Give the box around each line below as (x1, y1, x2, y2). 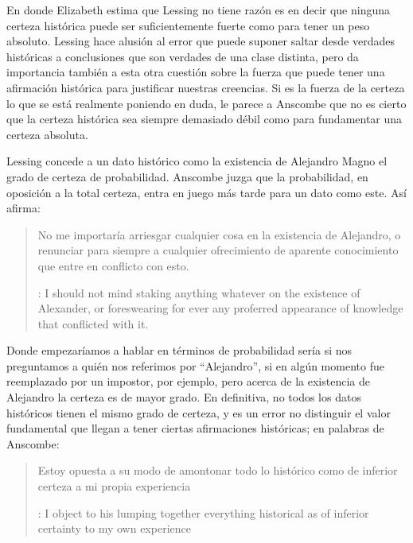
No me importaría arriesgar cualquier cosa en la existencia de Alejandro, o (37, 226, 401, 242)
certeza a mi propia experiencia (37, 478, 191, 495)
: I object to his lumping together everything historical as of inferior (37, 504, 369, 521)
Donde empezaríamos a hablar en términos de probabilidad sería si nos (6, 342, 352, 359)
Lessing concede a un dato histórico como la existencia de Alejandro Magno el (6, 153, 388, 169)
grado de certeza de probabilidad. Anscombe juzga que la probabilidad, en (6, 168, 368, 184)
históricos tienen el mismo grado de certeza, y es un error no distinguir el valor (6, 404, 391, 421)
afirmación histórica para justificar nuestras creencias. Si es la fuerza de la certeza (6, 79, 405, 95)
